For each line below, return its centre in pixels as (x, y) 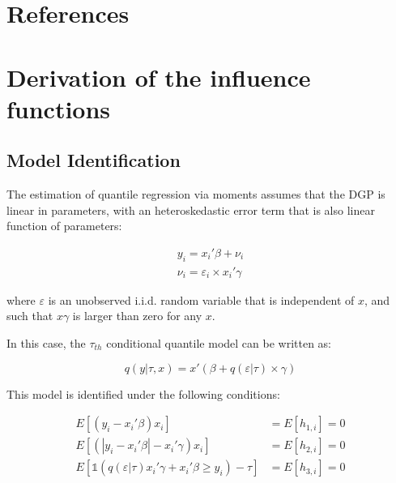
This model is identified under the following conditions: (143, 393)
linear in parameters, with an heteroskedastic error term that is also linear (191, 209)
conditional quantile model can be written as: (219, 342)
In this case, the (46, 342)
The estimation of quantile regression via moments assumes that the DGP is (196, 194)
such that (30, 316)
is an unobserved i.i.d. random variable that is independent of (201, 299)
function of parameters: (64, 226)
